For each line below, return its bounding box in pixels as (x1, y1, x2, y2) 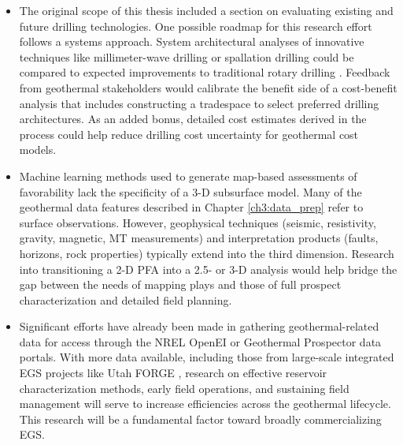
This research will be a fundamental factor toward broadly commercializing (19, 410, 382, 427)
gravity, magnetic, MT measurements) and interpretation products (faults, (19, 230, 379, 246)
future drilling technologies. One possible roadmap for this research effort (19, 17, 372, 34)
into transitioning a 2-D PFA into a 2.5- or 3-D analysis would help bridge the (19, 260, 397, 277)
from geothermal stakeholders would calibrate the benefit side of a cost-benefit (19, 79, 397, 95)
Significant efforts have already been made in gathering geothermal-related (19, 318, 379, 335)
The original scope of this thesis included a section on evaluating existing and (19, 2, 394, 18)
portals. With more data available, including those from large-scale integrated (19, 349, 394, 365)
